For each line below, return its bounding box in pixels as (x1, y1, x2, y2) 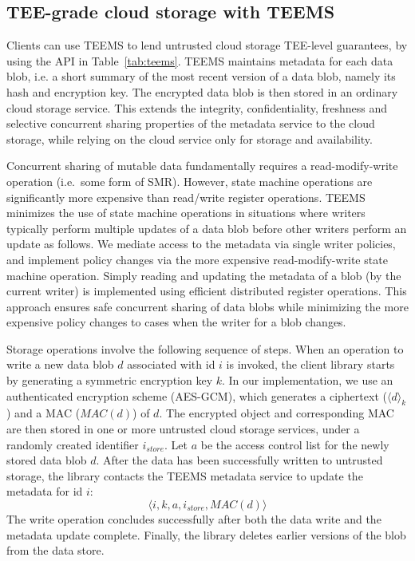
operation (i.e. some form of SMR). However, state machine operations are (6, 172, 373, 189)
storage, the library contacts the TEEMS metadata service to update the (6, 467, 363, 484)
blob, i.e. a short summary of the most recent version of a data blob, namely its (6, 68, 396, 85)
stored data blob (6, 452, 87, 468)
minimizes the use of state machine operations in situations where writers (6, 204, 366, 221)
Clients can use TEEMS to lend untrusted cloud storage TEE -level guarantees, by (6, 37, 408, 53)
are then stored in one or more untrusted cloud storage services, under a (6, 421, 360, 437)
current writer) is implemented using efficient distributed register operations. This (6, 282, 407, 299)
